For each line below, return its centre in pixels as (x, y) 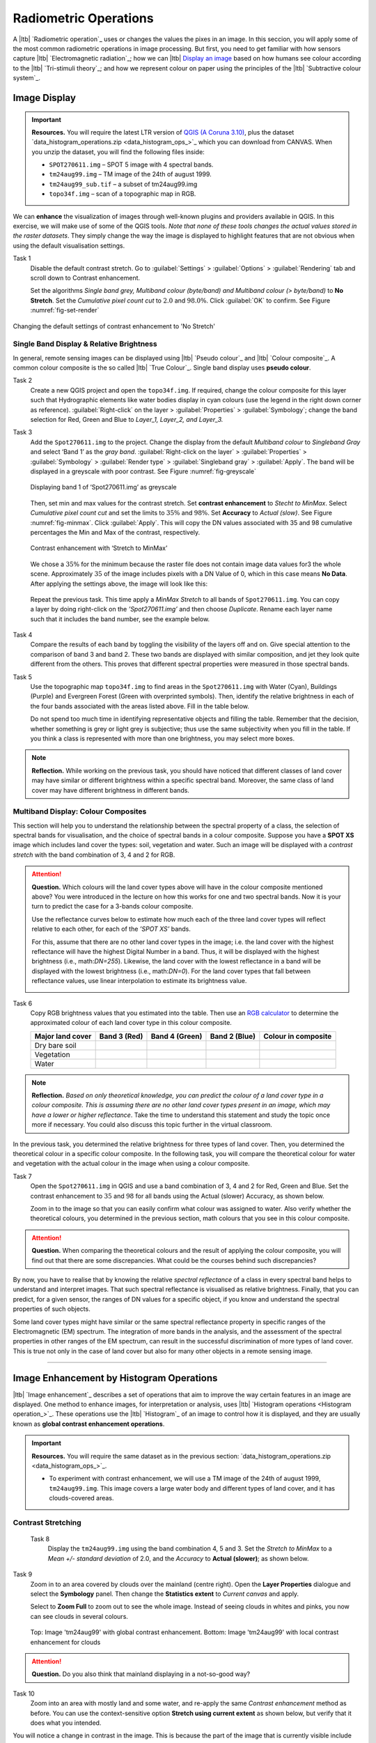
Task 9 (23, 1574)
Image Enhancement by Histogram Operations (115, 1378)
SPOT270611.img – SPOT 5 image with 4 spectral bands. (131, 165)
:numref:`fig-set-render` (65, 310)
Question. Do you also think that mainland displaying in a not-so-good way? (141, 1674)
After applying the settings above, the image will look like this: (119, 584)
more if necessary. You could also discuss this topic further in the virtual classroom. (152, 1125)
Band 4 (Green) (177, 1036)
